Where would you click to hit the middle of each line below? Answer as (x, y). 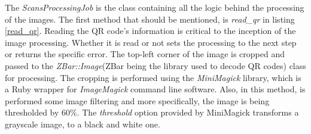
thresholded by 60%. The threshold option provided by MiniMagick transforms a (152, 112)
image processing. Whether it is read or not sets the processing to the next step (151, 42)
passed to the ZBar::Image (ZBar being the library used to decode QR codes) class (155, 65)
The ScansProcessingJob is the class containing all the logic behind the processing (155, 7)
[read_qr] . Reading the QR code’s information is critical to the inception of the (150, 31)
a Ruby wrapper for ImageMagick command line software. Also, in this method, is (155, 89)
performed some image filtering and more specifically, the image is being (137, 100)
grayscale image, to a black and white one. (83, 124)
